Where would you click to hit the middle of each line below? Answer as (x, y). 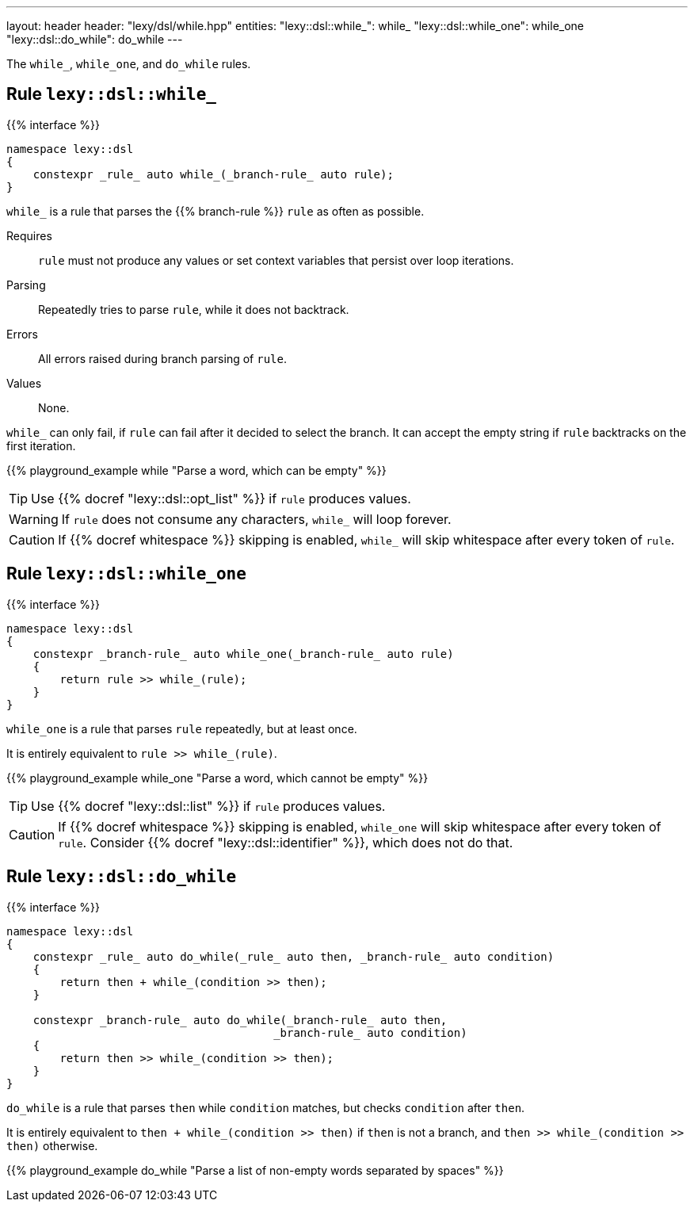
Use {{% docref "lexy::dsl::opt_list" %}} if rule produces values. (221, 498)
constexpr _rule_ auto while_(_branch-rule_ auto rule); (213, 174)
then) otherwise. (52, 1145)
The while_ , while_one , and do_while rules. (129, 64)
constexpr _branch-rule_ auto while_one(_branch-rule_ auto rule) (243, 654)
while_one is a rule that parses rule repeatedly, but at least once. (182, 728)
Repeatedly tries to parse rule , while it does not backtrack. (194, 309)
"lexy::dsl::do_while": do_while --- (95, 39)
